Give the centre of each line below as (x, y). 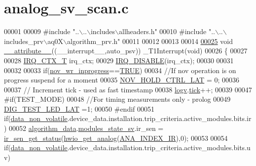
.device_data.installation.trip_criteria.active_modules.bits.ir (159, 118)
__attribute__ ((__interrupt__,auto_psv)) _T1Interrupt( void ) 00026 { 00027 (126, 51)
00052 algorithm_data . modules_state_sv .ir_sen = (86, 128)
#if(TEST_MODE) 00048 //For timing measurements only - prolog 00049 (117, 99)
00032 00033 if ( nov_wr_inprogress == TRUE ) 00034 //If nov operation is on (120, 70)
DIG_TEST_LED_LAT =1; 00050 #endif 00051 (79, 108)
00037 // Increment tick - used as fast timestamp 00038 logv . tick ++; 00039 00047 (128, 89)
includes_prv (24, 41)
